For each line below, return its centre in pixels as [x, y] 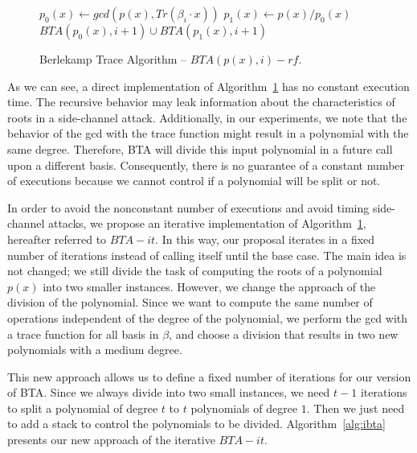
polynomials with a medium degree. [95, 350]
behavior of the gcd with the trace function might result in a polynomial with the [208, 133]
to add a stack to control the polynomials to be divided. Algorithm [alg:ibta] [196, 424]
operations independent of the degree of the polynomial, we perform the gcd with [208, 317]
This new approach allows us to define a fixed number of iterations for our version [209, 376]
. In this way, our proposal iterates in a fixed [265, 239]
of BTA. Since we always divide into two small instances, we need [169, 392]
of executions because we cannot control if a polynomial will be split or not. [194, 181]
